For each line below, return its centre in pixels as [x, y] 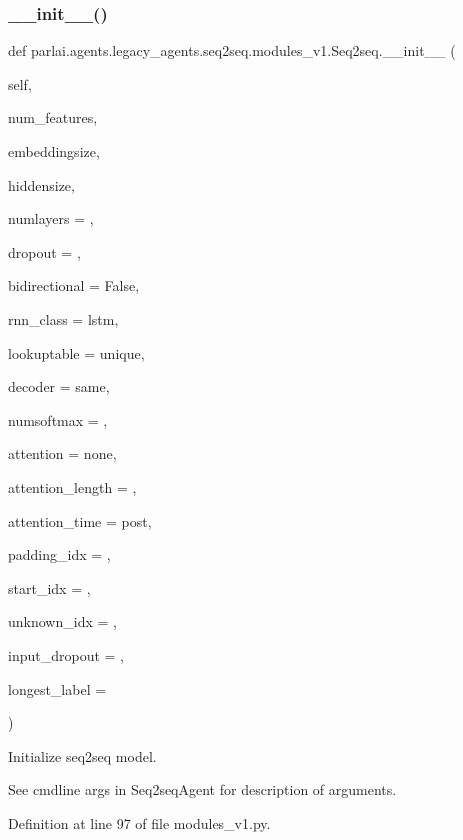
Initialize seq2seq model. [82, 755]
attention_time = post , [80, 520]
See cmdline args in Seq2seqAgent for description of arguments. [202, 789]
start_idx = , [49, 587]
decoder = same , [59, 386]
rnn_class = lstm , [63, 318]
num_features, [53, 117]
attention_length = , [72, 486]
